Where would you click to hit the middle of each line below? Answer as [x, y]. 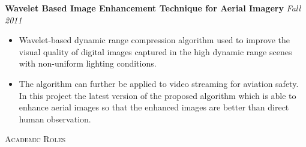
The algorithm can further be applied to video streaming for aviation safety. [159, 83]
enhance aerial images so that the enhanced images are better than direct [154, 107]
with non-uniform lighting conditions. [88, 63]
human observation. [55, 118]
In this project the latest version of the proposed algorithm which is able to [157, 95]
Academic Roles [35, 139]
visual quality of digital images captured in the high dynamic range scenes [155, 51]
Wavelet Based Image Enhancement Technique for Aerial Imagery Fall [153, 8]
